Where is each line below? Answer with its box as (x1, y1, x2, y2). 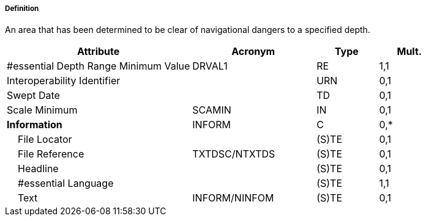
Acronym (231, 45, 275, 58)
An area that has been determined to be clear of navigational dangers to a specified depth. (5, 24, 370, 35)
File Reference (18, 148, 84, 161)
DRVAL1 (192, 60, 228, 73)
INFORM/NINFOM (192, 192, 274, 205)
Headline (18, 162, 59, 175)
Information (7, 118, 62, 131)
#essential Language (18, 177, 114, 190)
